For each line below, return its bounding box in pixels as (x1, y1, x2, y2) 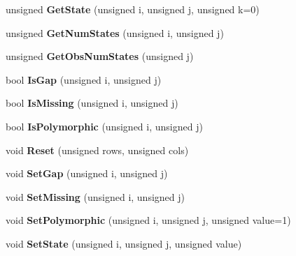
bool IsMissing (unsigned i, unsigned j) (6, 96, 178, 110)
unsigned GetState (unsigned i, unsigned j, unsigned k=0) (6, 2, 260, 16)
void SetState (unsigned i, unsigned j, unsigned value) (6, 236, 242, 250)
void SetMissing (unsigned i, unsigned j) (6, 189, 185, 204)
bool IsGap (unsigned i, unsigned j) (6, 72, 162, 86)
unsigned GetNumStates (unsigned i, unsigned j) (6, 25, 224, 40)
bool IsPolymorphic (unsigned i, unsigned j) (6, 119, 203, 133)
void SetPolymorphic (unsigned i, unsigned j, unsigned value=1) (6, 213, 291, 227)
